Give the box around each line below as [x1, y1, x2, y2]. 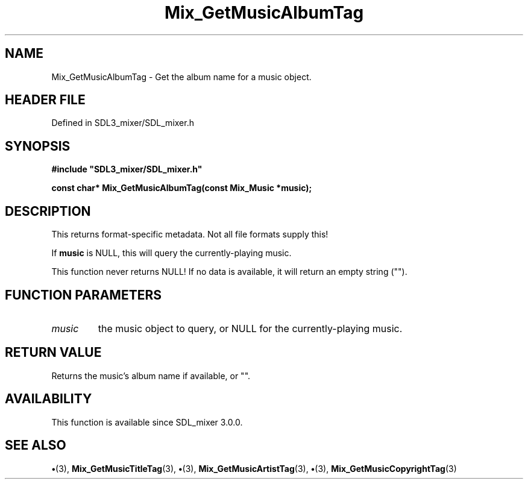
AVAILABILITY [5, 391, 92, 407]
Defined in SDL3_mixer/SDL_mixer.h [51, 118, 194, 128]
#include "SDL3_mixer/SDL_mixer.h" [51, 164, 203, 175]
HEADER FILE [5, 92, 86, 108]
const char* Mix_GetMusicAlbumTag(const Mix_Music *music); [51, 183, 312, 193]
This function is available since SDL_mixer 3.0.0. [51, 416, 243, 427]
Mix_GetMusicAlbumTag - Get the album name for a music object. [51, 71, 312, 82]
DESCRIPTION [5, 203, 91, 219]
